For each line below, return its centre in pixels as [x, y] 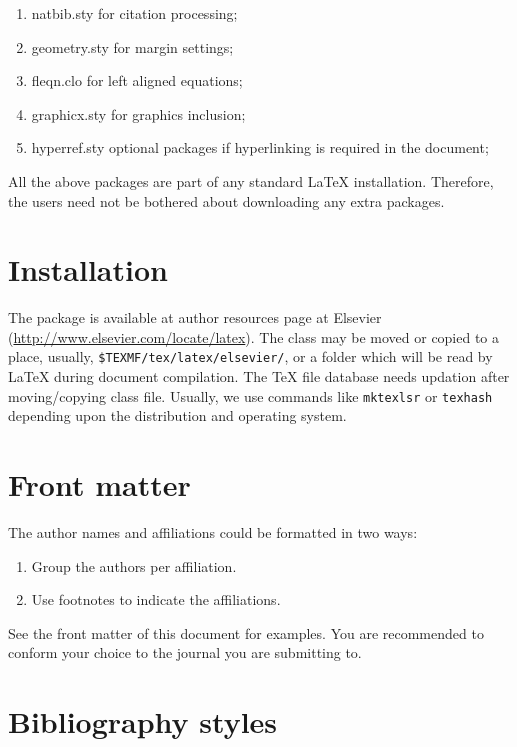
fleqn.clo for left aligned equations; [137, 80]
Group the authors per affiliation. [134, 565]
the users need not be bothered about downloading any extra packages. [226, 200]
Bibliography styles [143, 721]
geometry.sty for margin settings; [132, 46]
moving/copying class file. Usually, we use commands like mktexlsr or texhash [250, 395]
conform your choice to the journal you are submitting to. [185, 652]
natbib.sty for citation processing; [134, 13]
